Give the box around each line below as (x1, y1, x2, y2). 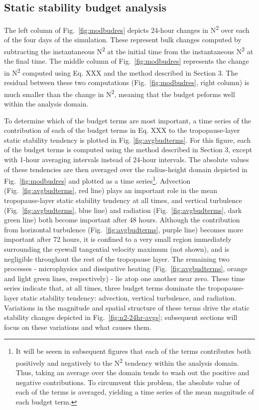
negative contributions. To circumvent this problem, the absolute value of (15, 377, 240, 387)
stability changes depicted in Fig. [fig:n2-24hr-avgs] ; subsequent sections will (4, 312, 238, 322)
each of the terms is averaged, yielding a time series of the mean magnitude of (15, 387, 254, 397)
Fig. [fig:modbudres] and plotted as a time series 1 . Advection (4, 174, 191, 186)
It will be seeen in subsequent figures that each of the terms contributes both (15, 346, 251, 356)
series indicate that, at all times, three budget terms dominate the (4, 283, 206, 293)
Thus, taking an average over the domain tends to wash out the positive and (15, 367, 250, 378)
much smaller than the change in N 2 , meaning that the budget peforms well (4, 87, 235, 99)
